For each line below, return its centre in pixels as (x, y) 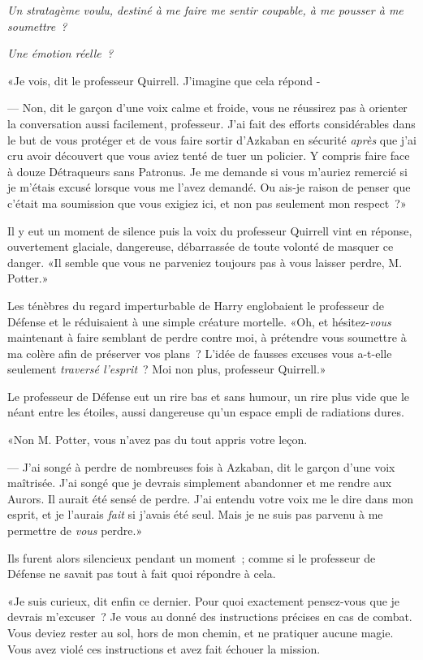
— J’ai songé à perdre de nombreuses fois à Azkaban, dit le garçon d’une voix (201, 466)
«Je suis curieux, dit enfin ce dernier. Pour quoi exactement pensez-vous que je (204, 600)
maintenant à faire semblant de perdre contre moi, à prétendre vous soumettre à (207, 337)
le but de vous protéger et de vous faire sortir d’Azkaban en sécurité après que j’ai (212, 139)
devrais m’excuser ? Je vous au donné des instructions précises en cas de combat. (210, 617)
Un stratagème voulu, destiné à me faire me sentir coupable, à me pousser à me (205, 10)
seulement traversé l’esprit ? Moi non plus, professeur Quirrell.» (167, 369)
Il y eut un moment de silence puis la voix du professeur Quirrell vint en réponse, (210, 230)
